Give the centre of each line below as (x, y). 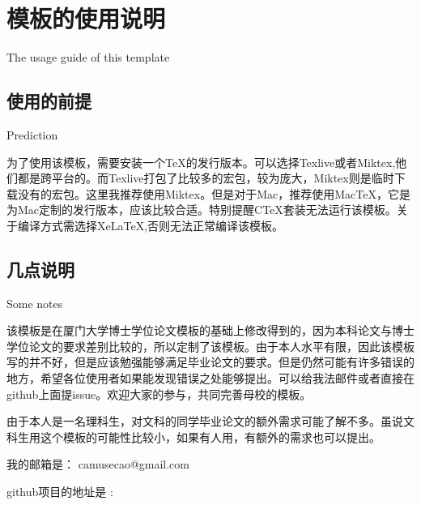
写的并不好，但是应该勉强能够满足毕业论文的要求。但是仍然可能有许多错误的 (210, 362)
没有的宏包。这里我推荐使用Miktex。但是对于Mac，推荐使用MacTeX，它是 (214, 193)
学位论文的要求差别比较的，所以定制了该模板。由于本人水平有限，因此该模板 (210, 346)
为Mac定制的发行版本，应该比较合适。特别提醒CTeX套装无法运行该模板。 (202, 210)
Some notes (35, 303)
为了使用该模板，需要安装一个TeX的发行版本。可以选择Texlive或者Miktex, (201, 162)
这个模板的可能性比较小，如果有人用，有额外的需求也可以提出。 (210, 437)
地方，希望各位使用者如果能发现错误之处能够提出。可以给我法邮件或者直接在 (210, 378)
